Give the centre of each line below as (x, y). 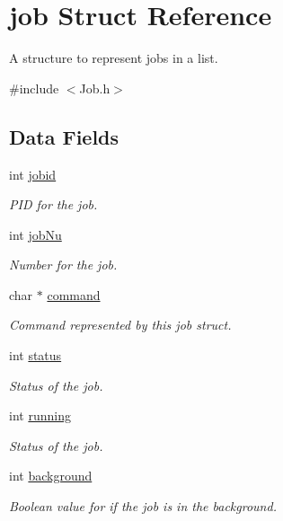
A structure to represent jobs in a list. (114, 58)
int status (35, 355)
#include (34, 88)
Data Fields (64, 136)
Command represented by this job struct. (120, 325)
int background (51, 476)
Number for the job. (63, 265)
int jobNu (35, 234)
